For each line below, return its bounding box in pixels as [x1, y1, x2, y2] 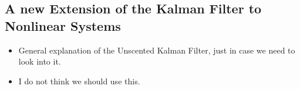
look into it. [18, 55, 61, 67]
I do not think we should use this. [18, 74, 140, 87]
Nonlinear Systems [5, 16, 121, 34]
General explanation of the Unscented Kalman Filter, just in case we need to [18, 44, 295, 56]
